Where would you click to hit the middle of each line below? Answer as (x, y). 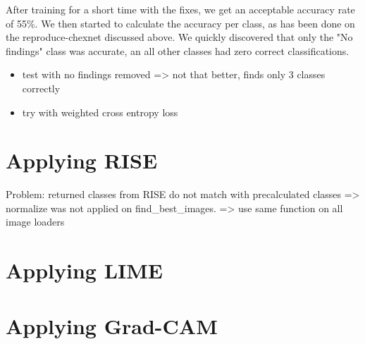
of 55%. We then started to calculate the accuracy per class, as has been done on (180, 23)
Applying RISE (82, 160)
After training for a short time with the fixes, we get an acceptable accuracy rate (180, 9)
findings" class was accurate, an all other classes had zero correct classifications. (178, 50)
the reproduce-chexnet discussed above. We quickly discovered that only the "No (179, 37)
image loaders (35, 222)
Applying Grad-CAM (112, 325)
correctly (41, 88)
